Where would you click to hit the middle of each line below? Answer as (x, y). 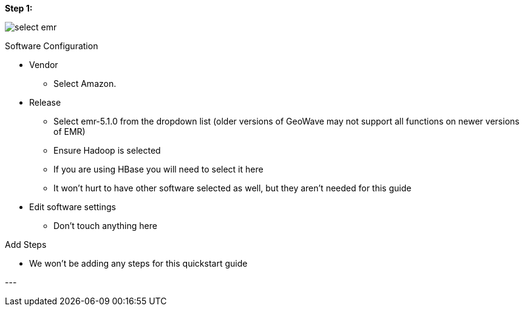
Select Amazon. (85, 84)
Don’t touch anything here (105, 226)
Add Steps (26, 244)
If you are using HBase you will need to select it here (158, 169)
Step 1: (19, 8)
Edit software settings (73, 207)
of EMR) (70, 132)
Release (45, 102)
